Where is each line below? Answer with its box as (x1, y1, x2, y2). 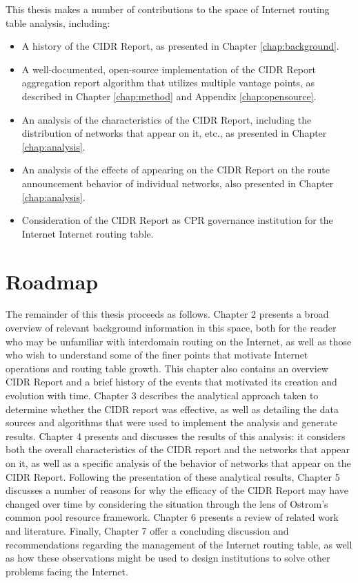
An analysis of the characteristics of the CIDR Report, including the (21, 112, 312, 126)
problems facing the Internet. (6, 564, 128, 578)
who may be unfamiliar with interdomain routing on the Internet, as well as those (6, 334, 352, 348)
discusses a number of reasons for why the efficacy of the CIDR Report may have (6, 483, 348, 497)
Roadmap (6, 267, 99, 295)
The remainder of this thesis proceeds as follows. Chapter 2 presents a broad (6, 307, 329, 321)
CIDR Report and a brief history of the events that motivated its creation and (6, 374, 337, 389)
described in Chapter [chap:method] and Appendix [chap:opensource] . (21, 88, 317, 103)
